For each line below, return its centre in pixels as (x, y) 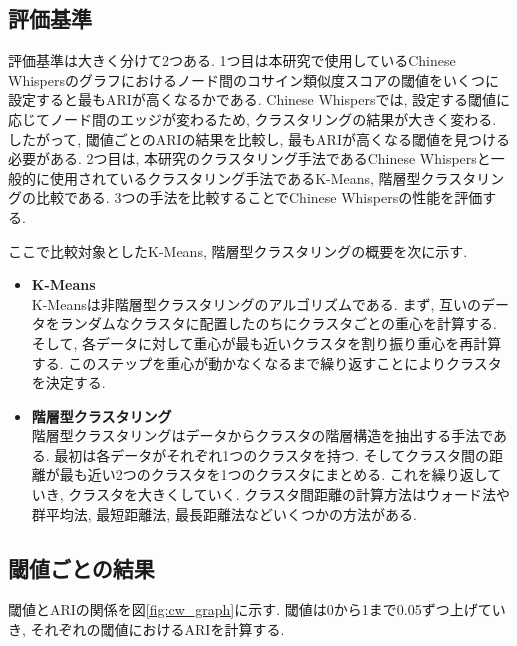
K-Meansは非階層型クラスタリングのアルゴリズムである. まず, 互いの (256, 303)
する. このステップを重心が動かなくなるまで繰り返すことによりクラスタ (266, 362)
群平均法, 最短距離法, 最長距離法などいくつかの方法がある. (224, 513)
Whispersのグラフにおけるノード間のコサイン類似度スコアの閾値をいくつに (253, 79)
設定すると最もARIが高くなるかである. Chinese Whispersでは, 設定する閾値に (259, 99)
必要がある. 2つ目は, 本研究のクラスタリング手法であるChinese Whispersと (249, 158)
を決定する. (68, 382)
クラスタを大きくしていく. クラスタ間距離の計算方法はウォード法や (289, 494)
